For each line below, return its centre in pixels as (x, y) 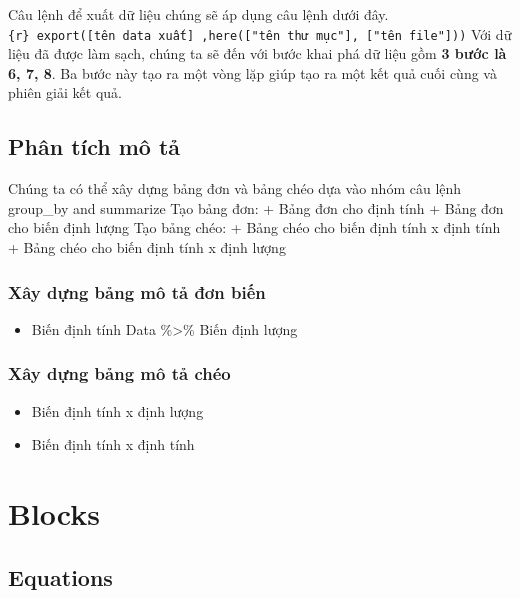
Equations (60, 576)
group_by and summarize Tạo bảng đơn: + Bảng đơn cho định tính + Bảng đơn (256, 207)
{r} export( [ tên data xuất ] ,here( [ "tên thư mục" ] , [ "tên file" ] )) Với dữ (260, 33)
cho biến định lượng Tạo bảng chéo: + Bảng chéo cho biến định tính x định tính (254, 227)
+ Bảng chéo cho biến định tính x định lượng (147, 247)
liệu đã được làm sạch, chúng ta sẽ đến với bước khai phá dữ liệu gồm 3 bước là (257, 53)
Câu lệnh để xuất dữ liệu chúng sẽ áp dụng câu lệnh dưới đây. (198, 14)
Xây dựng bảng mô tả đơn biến (137, 291)
